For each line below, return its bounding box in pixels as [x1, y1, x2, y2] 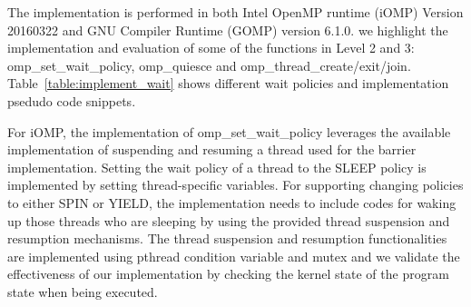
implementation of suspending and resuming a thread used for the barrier [7, 140, 417, 159]
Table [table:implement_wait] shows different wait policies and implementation [7, 74, 449, 93]
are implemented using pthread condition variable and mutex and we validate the [7, 246, 460, 265]
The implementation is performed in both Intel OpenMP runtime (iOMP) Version [7, 3, 464, 21]
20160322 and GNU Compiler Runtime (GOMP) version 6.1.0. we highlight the [7, 20, 448, 39]
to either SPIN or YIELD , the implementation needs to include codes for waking [7, 193, 456, 212]
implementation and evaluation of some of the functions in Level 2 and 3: [7, 38, 415, 57]
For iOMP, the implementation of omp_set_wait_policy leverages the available [7, 122, 451, 141]
